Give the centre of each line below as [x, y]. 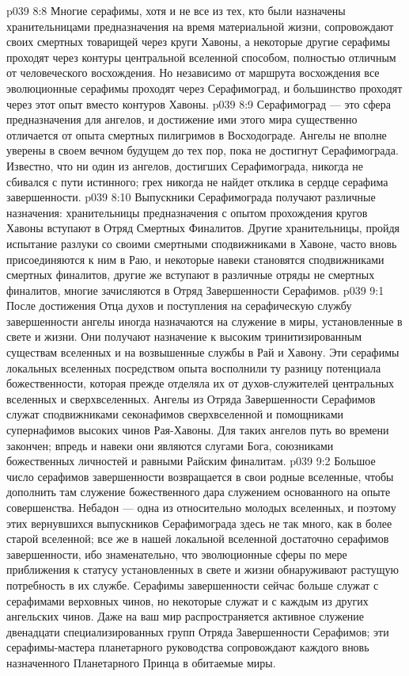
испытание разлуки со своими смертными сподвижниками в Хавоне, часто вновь [202, 243]
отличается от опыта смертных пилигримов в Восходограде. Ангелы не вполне [197, 134]
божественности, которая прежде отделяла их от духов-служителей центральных [201, 383]
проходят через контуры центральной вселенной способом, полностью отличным [201, 57]
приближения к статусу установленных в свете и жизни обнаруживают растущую [203, 569]
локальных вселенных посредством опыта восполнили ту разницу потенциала [194, 367]
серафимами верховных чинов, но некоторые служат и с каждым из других [187, 600]
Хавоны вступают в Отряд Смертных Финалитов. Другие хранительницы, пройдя [203, 228]
